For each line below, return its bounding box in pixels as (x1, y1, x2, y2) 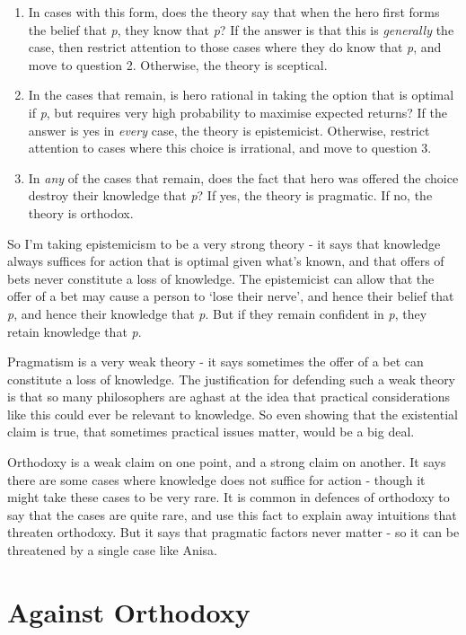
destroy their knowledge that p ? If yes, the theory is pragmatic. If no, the (28, 186, 433, 205)
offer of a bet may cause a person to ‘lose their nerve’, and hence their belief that (7, 287, 454, 305)
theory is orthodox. (28, 203, 134, 222)
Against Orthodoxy (7, 593, 251, 630)
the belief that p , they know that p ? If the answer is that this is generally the (28, 20, 454, 39)
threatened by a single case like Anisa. (7, 541, 217, 560)
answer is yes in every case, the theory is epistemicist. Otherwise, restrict (28, 120, 430, 139)
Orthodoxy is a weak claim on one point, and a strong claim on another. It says (7, 453, 446, 472)
